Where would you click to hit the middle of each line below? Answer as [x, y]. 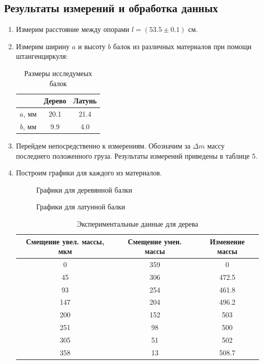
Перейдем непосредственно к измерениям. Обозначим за [103, 145]
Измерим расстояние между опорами [73, 29]
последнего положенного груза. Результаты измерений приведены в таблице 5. [137, 155]
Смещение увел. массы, [65, 241]
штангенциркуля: [42, 56]
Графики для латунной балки [81, 207]
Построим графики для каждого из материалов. [89, 173]
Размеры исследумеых [58, 73]
